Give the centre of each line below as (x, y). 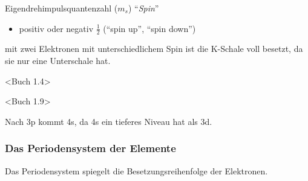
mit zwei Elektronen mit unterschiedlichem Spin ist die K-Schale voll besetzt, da (154, 49)
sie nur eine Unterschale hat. (58, 61)
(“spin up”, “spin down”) (149, 28)
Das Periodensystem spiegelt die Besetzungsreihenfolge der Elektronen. (136, 170)
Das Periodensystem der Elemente (90, 148)
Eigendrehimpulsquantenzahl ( (61, 8)
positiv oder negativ (56, 28)
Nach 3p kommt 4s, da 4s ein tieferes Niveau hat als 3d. (109, 121)
